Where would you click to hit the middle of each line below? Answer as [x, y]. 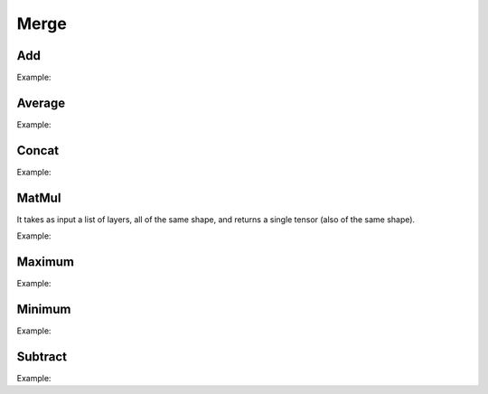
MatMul [39, 197]
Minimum [44, 309]
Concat [38, 150]
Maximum [46, 262]
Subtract [42, 356]
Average [41, 103]
